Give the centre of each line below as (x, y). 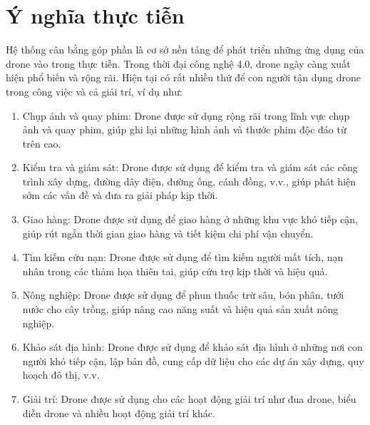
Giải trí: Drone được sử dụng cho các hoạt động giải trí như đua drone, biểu (189, 399)
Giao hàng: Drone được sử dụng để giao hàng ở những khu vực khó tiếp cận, (190, 219)
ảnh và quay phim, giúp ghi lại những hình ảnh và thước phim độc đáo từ (184, 129)
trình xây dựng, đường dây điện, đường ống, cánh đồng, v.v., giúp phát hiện (189, 181)
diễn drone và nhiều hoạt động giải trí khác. (119, 413)
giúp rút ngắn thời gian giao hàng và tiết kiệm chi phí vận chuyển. (168, 233)
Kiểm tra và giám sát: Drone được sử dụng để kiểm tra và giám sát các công (190, 167)
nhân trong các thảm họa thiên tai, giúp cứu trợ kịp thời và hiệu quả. (175, 271)
